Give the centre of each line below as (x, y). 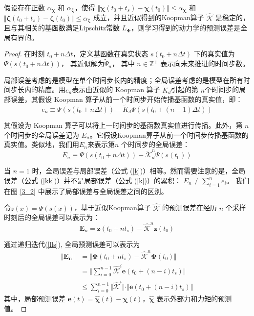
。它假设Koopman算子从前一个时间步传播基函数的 (169, 134)
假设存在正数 (24, 7)
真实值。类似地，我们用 (42, 144)
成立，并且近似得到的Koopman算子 (148, 17)
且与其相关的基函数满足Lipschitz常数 (62, 28)
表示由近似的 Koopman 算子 (116, 89)
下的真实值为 (214, 54)
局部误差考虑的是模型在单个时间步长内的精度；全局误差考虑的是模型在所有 (124, 80)
